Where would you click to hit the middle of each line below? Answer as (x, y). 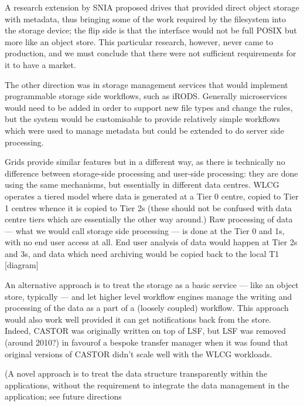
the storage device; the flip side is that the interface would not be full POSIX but (151, 30)
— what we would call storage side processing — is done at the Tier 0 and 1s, (145, 230)
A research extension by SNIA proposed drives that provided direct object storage (152, 7)
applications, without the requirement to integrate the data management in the (147, 385)
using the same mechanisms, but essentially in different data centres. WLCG (142, 185)
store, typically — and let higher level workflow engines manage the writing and (148, 296)
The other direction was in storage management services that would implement (146, 84)
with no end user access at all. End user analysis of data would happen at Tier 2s (151, 242)
